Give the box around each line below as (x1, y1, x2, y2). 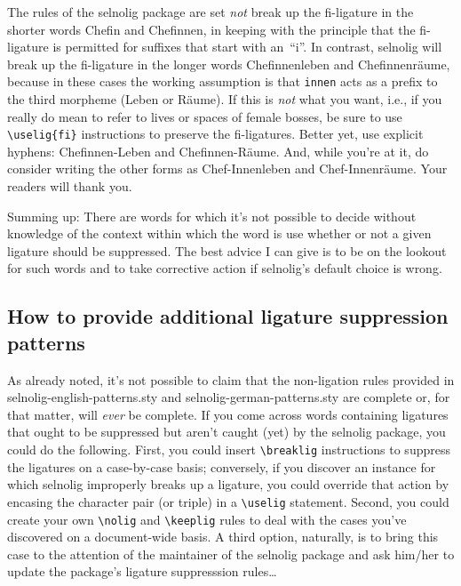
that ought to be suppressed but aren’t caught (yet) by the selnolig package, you (7, 422, 446, 441)
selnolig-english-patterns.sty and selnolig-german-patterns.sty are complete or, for (7, 388, 450, 406)
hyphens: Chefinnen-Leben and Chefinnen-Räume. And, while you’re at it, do (7, 141, 429, 160)
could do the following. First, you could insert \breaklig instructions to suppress (7, 440, 450, 458)
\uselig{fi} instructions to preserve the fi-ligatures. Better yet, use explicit (7, 124, 424, 143)
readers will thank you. (7, 177, 132, 196)
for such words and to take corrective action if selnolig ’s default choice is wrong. (7, 259, 442, 277)
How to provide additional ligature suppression (7, 302, 449, 330)
